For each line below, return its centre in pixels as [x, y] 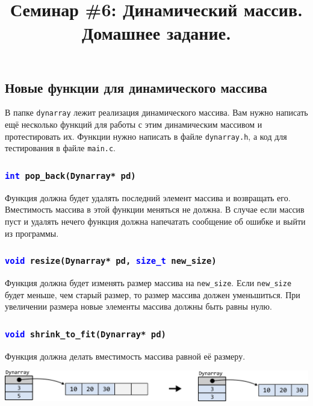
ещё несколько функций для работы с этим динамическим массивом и [134, 124]
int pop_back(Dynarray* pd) [70, 176]
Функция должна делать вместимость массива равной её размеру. [125, 356]
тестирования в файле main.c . [60, 148]
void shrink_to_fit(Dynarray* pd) [85, 334]
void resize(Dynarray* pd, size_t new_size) [111, 261]
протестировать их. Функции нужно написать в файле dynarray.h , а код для [146, 136]
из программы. [32, 233]
